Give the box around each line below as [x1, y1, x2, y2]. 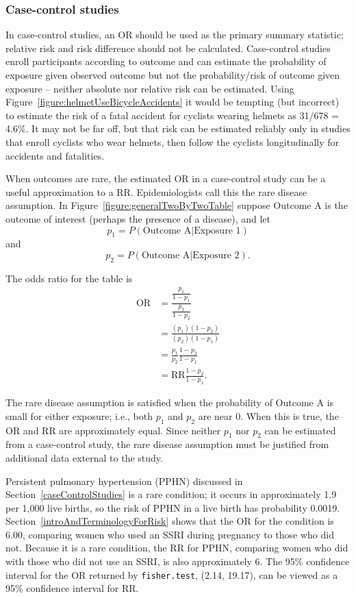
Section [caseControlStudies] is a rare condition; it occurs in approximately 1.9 [5, 487, 337, 501]
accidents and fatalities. [5, 148, 105, 162]
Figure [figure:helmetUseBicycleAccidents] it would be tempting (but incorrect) [5, 95, 340, 109]
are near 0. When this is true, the [198, 408, 339, 423]
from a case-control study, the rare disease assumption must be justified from [5, 437, 329, 451]
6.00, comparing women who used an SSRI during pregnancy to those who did [5, 527, 334, 541]
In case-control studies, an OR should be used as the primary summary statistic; [5, 27, 344, 42]
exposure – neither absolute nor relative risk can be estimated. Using [5, 81, 294, 95]
